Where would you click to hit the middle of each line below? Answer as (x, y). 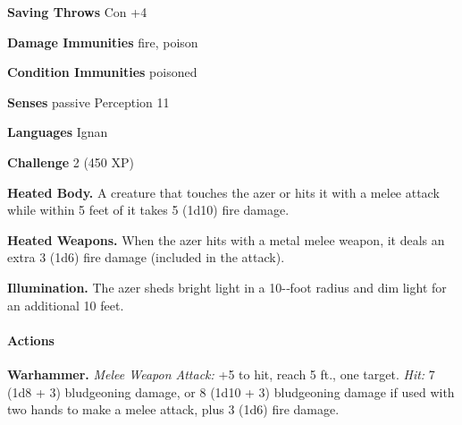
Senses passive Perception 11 (88, 102)
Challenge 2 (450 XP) (71, 161)
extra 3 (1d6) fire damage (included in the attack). (146, 257)
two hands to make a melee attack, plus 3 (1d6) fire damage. (173, 409)
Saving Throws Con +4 (77, 12)
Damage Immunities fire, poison (103, 42)
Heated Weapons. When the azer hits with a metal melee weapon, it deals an (226, 239)
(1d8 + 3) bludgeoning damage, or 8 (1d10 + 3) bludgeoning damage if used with (231, 391)
